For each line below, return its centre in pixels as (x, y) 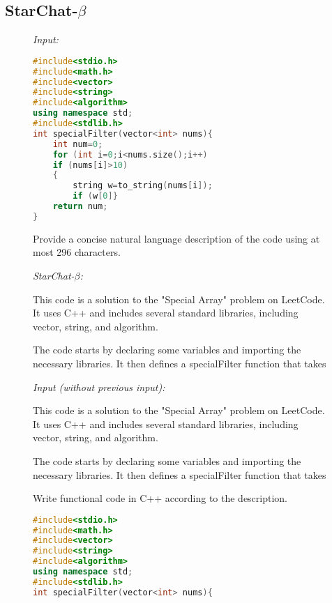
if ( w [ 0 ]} (95, 196)
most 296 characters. (77, 252)
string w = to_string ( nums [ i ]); (143, 186)
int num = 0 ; (78, 144)
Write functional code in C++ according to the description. (160, 498)
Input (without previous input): (99, 387)
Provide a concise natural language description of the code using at (176, 238)
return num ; (80, 207)
